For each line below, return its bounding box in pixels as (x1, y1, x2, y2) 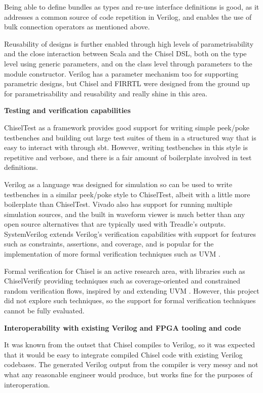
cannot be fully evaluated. (4, 305, 85, 316)
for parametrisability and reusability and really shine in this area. (4, 88, 208, 98)
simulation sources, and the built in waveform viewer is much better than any (4, 208, 245, 219)
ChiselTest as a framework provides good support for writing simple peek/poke (4, 122, 250, 132)
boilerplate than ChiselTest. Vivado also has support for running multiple (4, 199, 233, 209)
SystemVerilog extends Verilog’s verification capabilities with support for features (4, 228, 256, 239)
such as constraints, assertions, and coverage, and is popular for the (4, 238, 214, 249)
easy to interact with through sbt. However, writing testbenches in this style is (4, 142, 248, 153)
